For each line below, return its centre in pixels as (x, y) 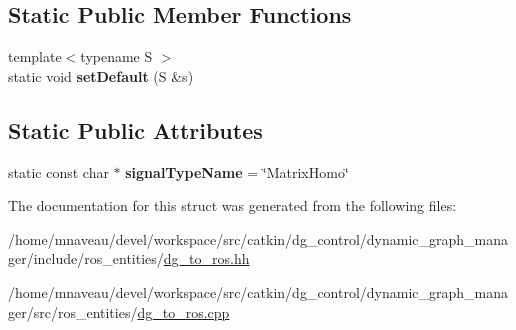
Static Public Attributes (135, 129)
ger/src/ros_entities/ (73, 311)
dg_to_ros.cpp (183, 311)
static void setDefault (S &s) (101, 75)
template (35, 56)
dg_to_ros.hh (206, 258)
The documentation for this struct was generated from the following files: (232, 205)
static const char (58, 171)
